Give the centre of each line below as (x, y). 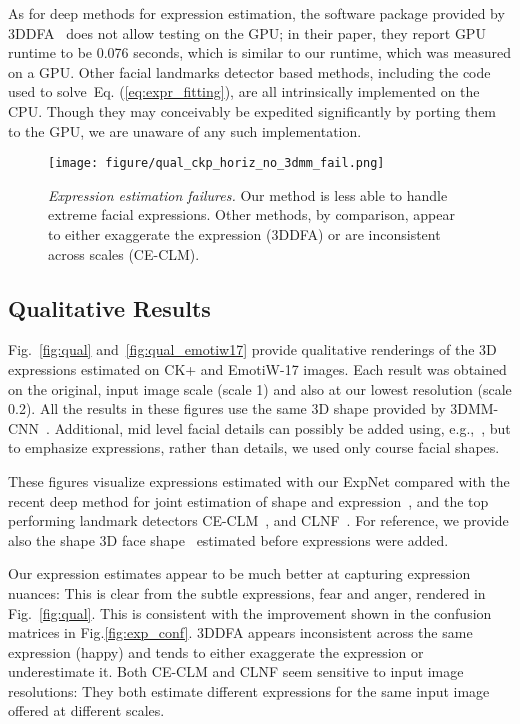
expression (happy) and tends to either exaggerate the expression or (216, 651)
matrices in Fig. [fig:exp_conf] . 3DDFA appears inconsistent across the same (240, 632)
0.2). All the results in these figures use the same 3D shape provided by (227, 408)
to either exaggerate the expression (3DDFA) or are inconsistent (244, 234)
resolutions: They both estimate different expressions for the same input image (249, 690)
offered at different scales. (86, 710)
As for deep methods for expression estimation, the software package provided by (256, 13)
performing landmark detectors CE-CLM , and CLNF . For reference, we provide (258, 520)
